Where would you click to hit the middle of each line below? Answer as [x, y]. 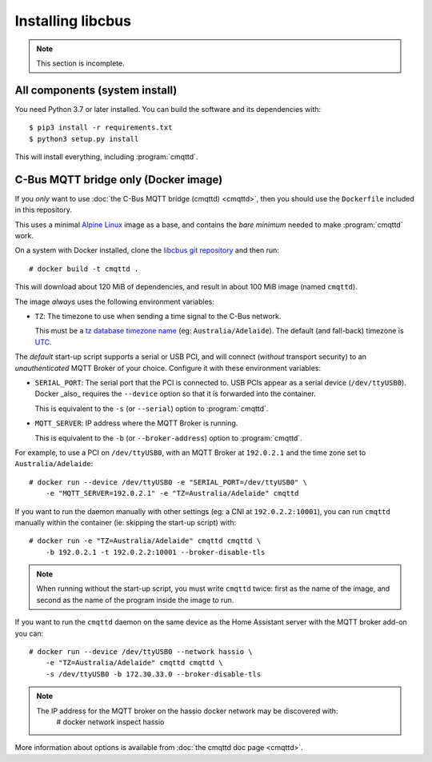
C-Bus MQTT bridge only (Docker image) [119, 180]
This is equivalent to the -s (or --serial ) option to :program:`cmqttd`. [152, 409]
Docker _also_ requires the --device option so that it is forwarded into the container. [175, 394]
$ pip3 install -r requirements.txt [101, 128]
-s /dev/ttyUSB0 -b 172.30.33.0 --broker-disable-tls [153, 674]
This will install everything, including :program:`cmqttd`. [106, 157]
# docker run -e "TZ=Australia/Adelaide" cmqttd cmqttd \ [145, 541]
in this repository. [43, 210]
